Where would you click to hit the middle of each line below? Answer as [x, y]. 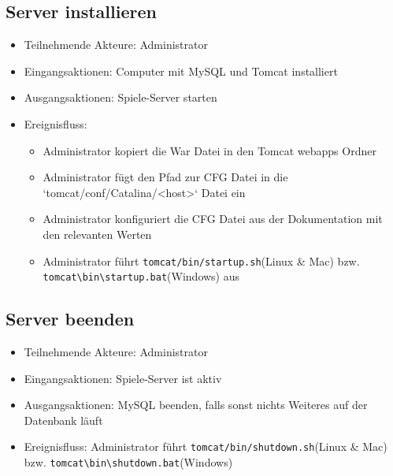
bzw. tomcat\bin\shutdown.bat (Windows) [128, 462]
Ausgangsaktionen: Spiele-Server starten [120, 97]
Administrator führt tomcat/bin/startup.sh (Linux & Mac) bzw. [201, 260]
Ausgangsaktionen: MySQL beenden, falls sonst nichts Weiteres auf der [196, 405]
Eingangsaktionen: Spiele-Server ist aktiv [123, 378]
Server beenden [70, 319]
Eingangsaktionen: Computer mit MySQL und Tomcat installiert [181, 71]
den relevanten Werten [97, 234]
